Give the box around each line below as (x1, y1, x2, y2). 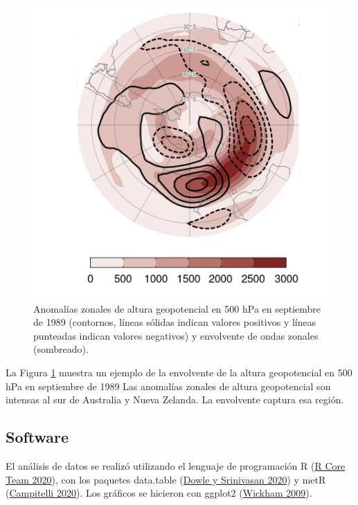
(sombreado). (33, 342, 89, 356)
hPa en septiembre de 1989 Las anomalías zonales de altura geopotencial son (6, 378, 331, 393)
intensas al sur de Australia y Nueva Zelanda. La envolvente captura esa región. (6, 392, 344, 407)
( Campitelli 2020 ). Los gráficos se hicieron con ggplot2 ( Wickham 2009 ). (6, 486, 312, 500)
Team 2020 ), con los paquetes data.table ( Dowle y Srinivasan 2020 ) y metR (6, 472, 326, 486)
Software (6, 426, 69, 448)
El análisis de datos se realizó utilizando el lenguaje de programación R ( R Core (6, 458, 346, 472)
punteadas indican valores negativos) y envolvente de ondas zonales (33, 328, 319, 342)
